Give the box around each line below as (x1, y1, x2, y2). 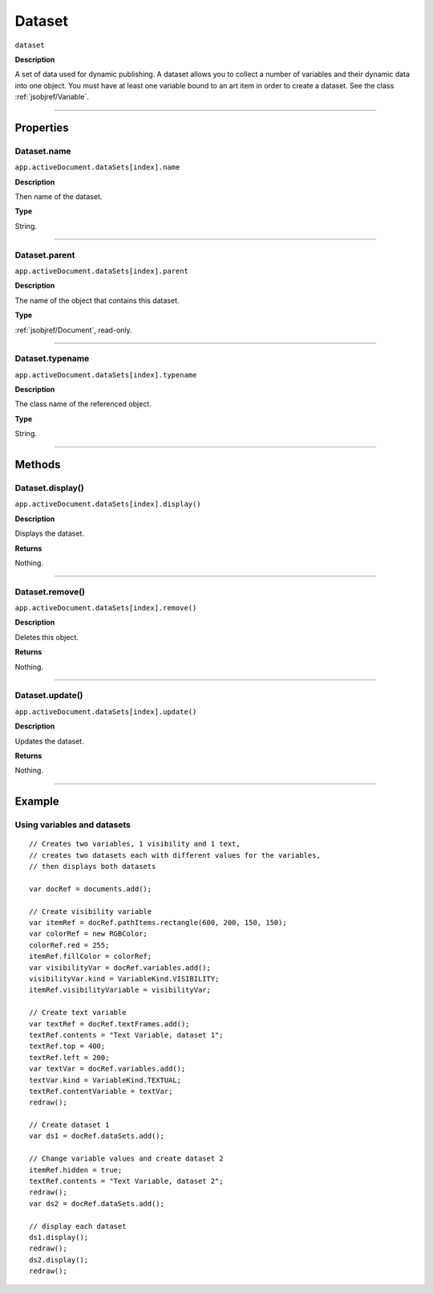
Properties (14, 120, 69, 134)
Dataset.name (14, 145, 71, 157)
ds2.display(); (29, 1255, 89, 1264)
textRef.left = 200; (29, 1053, 110, 1062)
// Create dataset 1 (29, 1120, 110, 1130)
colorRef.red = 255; (29, 940, 110, 949)
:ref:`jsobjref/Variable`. (14, 92, 90, 102)
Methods (14, 458, 61, 471)
